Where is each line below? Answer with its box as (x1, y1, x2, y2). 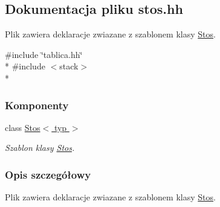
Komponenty (5, 97, 69, 112)
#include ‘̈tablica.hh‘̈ (5, 48, 83, 60)
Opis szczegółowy (5, 167, 91, 182)
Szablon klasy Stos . (5, 141, 75, 154)
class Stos (5, 121, 40, 133)
